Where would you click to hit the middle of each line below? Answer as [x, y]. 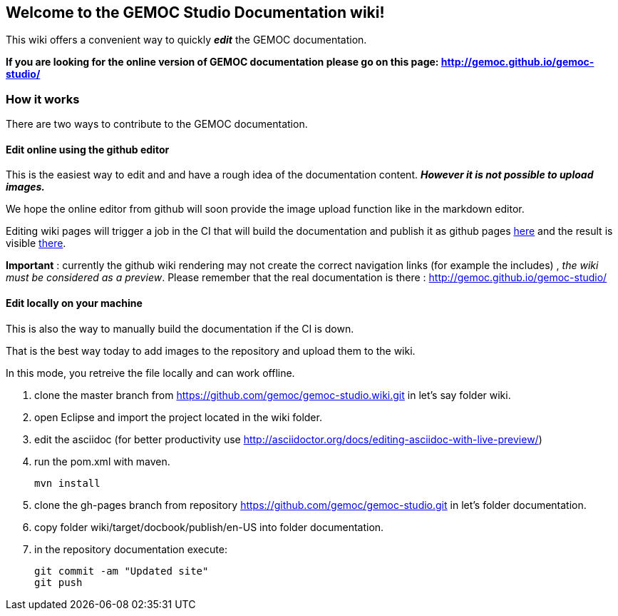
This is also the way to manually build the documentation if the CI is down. [180, 328]
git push [58, 582]
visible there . [36, 243]
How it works [43, 99]
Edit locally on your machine [74, 303]
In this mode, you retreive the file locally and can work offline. [150, 373]
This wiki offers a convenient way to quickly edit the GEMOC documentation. [186, 40]
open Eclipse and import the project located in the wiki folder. [178, 417]
